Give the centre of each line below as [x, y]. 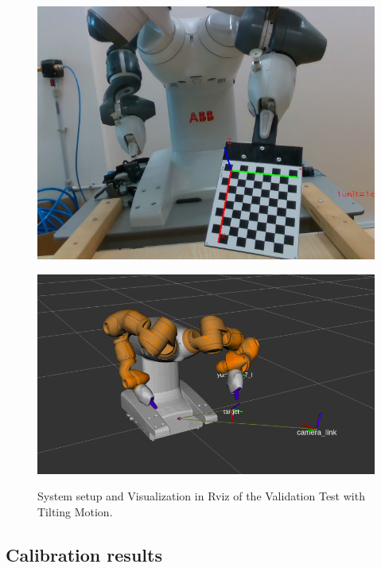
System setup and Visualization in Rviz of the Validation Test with [201, 496]
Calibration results [84, 554]
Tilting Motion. [75, 511]
